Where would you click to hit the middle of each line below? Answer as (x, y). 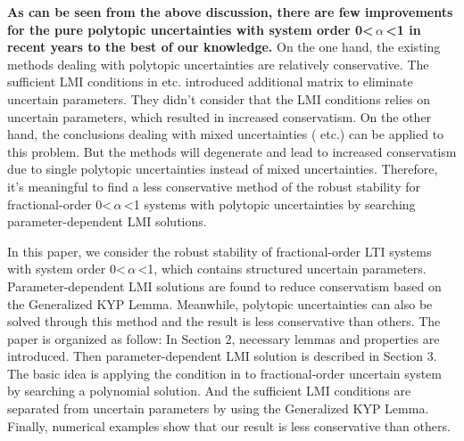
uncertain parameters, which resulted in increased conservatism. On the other (220, 116)
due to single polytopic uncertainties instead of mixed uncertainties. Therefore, (223, 169)
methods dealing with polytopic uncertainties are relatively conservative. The (218, 64)
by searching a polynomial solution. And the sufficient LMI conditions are (209, 391)
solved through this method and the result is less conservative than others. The (224, 321)
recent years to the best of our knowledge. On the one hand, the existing (224, 47)
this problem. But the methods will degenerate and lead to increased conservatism (232, 151)
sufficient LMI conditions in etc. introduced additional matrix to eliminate (210, 82)
